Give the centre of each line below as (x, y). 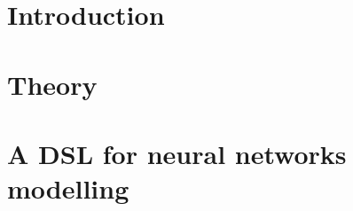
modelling (68, 188)
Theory (52, 84)
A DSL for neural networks (177, 153)
